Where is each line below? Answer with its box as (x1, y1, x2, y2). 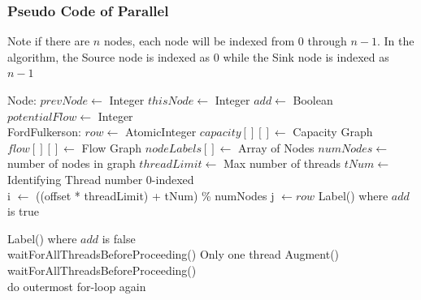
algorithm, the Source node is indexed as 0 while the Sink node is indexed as (7, 48, 389, 65)
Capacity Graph (293, 123, 373, 140)
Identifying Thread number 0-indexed (7, 170, 194, 187)
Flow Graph (81, 139, 142, 156)
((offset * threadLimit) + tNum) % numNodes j (35, 186, 275, 204)
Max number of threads (224, 155, 341, 172)
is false (102, 229, 136, 246)
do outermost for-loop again (7, 277, 146, 294)
